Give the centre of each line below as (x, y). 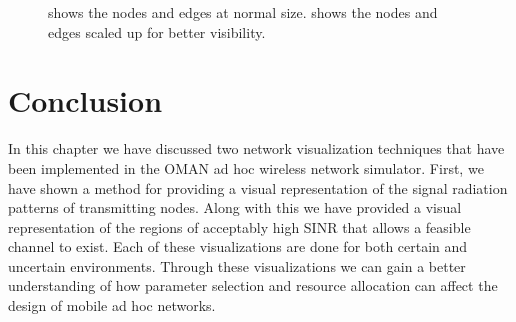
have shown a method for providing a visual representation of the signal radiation (258, 187)
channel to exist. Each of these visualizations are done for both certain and (238, 246)
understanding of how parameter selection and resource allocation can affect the (253, 285)
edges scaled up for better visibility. (157, 31)
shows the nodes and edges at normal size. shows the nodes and (243, 12)
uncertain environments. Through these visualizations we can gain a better (237, 265)
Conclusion (85, 100)
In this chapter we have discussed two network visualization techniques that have (256, 148)
